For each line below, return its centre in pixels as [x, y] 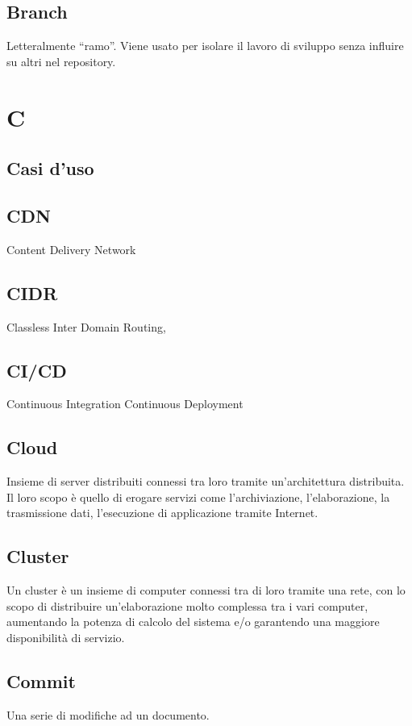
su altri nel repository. [61, 61]
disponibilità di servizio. [66, 637]
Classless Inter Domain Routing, [86, 326]
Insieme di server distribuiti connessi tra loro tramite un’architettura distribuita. [206, 481]
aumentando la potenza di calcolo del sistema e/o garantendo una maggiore [193, 622]
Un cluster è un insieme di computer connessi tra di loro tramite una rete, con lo [206, 590]
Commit [41, 680]
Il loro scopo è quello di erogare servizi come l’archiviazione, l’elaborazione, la [198, 497]
